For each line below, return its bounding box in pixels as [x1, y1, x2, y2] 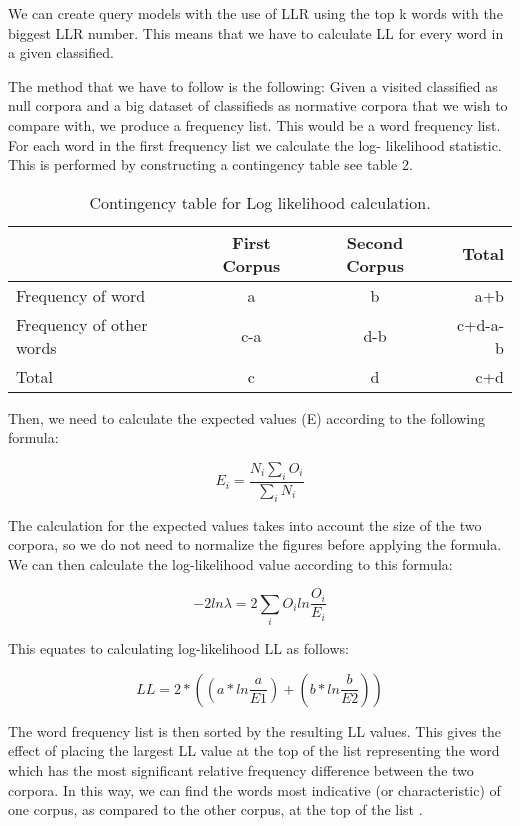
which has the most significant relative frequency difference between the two [8, 759, 474, 780]
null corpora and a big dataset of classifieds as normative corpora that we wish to [8, 95, 508, 116]
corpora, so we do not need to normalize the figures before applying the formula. [8, 534, 502, 555]
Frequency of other [16, 312, 148, 336]
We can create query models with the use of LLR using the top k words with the [8, 3, 503, 23]
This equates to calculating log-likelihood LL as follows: [8, 638, 349, 659]
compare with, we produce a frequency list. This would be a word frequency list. [8, 114, 501, 135]
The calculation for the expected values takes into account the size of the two [8, 514, 482, 535]
